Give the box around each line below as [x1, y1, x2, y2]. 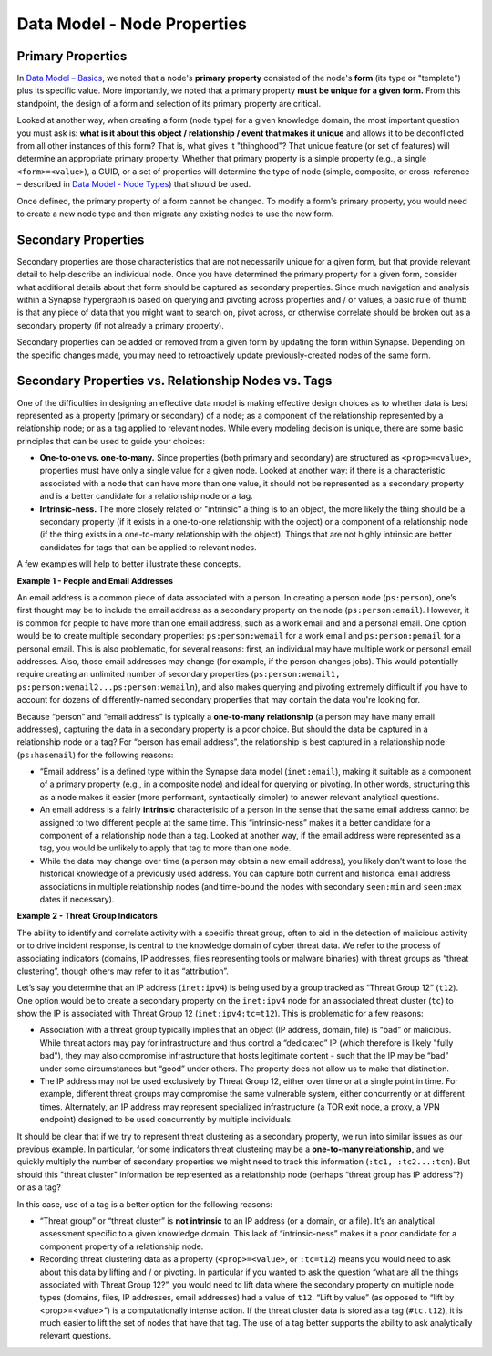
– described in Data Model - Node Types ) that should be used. [16, 179, 251, 190]
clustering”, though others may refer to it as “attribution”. [16, 965, 230, 976]
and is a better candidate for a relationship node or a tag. [39, 491, 254, 502]
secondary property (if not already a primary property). [16, 319, 225, 330]
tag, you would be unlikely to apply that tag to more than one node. [39, 842, 292, 853]
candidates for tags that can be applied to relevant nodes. [39, 541, 257, 552]
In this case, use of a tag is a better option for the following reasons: [16, 1198, 273, 1209]
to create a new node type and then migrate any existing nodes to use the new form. [16, 208, 334, 219]
